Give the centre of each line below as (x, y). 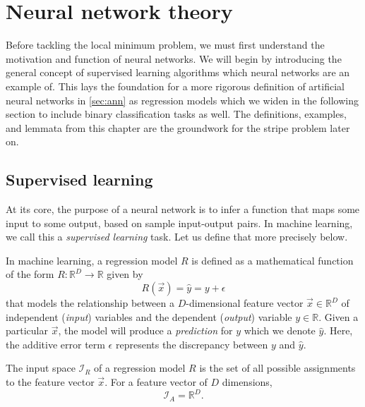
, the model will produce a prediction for (145, 330)
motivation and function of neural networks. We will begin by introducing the (174, 58)
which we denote (280, 330)
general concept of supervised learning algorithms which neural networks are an (178, 72)
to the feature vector (50, 382)
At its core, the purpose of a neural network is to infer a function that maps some (183, 209)
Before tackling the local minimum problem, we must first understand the (165, 45)
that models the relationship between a (90, 303)
